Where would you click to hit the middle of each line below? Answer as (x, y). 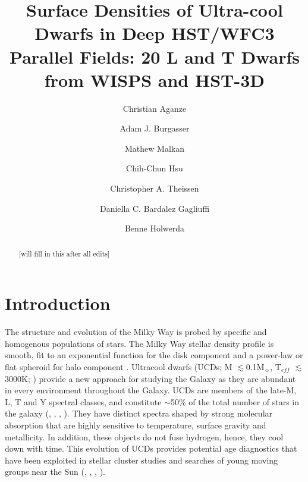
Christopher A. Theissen (155, 188)
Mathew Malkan (155, 148)
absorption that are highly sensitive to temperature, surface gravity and (136, 425)
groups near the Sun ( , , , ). (55, 472)
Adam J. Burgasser (155, 128)
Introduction (58, 303)
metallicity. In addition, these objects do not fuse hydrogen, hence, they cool (144, 436)
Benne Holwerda (155, 228)
